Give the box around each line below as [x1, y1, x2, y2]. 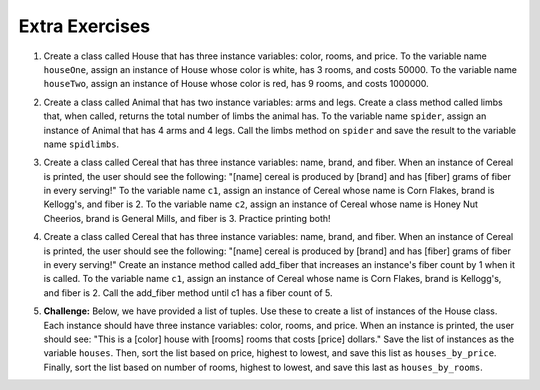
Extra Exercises [18, 15, 150, 37]
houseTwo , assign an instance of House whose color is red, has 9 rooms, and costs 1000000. [43, 78, 429, 90]
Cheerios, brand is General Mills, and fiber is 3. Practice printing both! [43, 212, 331, 224]
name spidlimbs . [43, 138, 120, 150]
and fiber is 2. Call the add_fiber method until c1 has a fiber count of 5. [43, 286, 333, 299]
